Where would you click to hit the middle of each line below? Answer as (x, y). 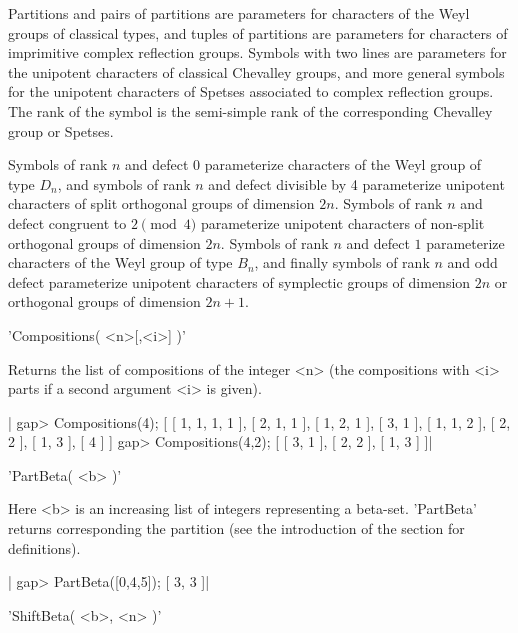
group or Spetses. (61, 130)
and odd (472, 262)
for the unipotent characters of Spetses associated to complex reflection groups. (251, 91)
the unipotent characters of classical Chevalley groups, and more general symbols (256, 71)
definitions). (44, 547)
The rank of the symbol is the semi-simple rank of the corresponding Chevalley (250, 110)
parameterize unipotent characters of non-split (342, 222)
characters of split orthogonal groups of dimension (161, 203)
